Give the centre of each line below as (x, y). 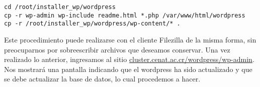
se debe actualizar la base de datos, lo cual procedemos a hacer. (102, 79)
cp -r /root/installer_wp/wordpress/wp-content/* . (92, 24)
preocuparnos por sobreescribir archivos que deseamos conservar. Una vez (117, 49)
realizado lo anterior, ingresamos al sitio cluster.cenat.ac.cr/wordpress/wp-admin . (129, 59)
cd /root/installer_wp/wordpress (60, 7)
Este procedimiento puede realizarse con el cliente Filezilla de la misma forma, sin (130, 39)
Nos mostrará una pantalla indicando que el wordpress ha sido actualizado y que (128, 69)
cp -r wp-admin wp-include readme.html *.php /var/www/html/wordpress (125, 15)
